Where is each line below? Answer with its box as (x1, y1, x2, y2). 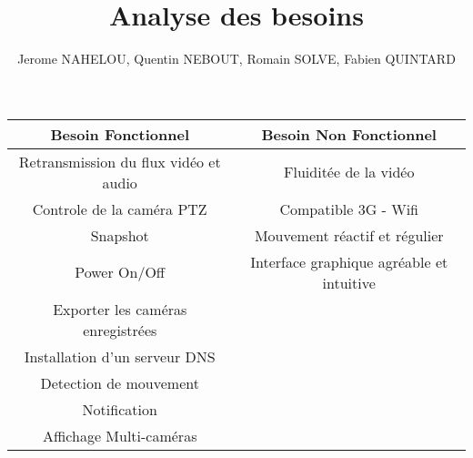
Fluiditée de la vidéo (284, 161, 415, 183)
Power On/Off (75, 261, 166, 283)
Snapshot (90, 224, 149, 246)
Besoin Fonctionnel (50, 123, 189, 145)
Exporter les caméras (53, 298, 187, 320)
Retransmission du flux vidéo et (18, 150, 221, 172)
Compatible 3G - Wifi (279, 198, 418, 219)
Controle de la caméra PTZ (32, 198, 207, 219)
